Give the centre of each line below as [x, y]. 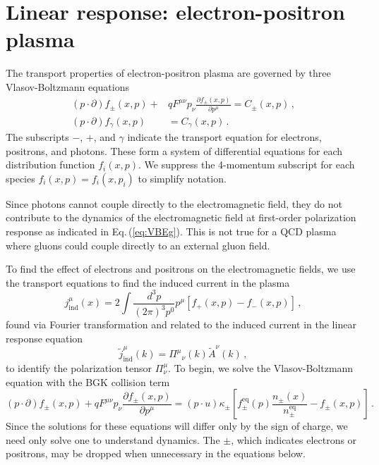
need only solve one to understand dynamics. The [113, 439]
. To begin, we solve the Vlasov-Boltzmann [261, 368]
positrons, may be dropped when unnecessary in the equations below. [156, 453]
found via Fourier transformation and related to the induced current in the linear [181, 324]
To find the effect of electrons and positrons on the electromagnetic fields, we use [181, 269]
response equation [44, 338]
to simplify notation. [182, 178]
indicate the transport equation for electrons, [224, 137]
